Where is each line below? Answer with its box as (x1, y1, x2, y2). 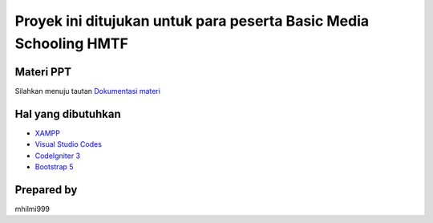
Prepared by (14, 183, 78, 197)
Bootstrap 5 (34, 161, 74, 172)
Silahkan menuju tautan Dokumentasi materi (14, 86, 160, 95)
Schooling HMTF (14, 34, 128, 52)
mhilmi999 (14, 204, 51, 213)
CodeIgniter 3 (34, 151, 80, 160)
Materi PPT (14, 65, 72, 79)
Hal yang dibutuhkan (14, 107, 122, 120)
